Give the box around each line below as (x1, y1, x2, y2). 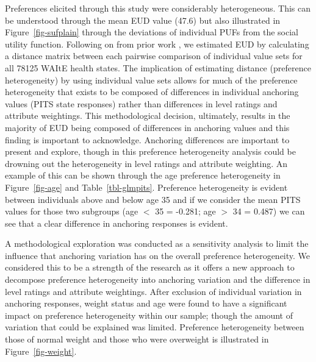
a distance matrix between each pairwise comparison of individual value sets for (5, 49, 303, 62)
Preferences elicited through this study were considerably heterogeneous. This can (5, 2, 311, 14)
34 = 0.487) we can (232, 205, 305, 218)
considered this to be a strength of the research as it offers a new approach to (5, 261, 295, 274)
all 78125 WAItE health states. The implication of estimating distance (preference (5, 61, 311, 74)
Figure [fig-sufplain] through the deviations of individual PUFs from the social (5, 26, 299, 38)
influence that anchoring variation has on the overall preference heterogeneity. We (5, 249, 311, 261)
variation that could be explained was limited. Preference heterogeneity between (5, 321, 304, 333)
